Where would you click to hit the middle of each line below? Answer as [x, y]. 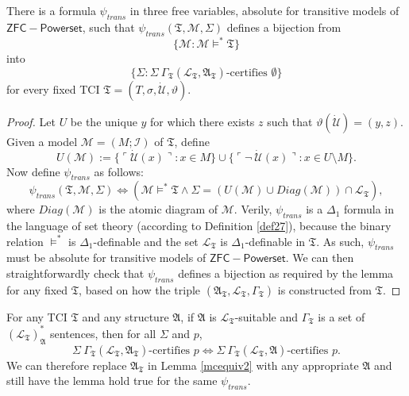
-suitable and [266, 316]
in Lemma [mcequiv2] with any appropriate [253, 365]
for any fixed [37, 289]
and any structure [125, 316]
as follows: [119, 171]
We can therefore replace [67, 365]
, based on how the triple [140, 289]
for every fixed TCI [53, 88]
